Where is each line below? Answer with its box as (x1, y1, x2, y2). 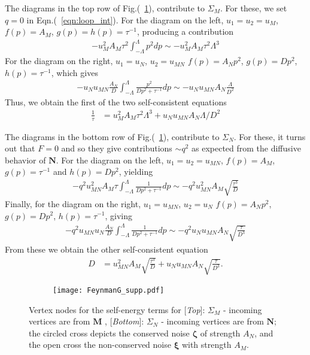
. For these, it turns (233, 130, 306, 142)
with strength (181, 338, 232, 351)
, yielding (118, 165, 153, 178)
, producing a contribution (136, 25, 234, 38)
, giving (105, 209, 132, 222)
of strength (200, 326, 241, 339)
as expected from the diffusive (191, 142, 301, 154)
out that (5, 142, 35, 154)
